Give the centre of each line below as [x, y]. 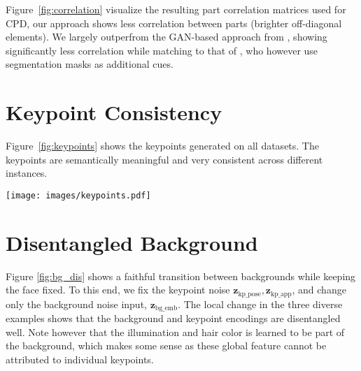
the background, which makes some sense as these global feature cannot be [166, 345]
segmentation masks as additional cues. [90, 64]
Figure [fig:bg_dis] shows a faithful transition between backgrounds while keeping [181, 276]
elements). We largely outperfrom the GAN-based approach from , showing [167, 37]
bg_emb [166, 308]
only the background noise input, [76, 304]
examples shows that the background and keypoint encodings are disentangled [173, 318]
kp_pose [249, 294]
